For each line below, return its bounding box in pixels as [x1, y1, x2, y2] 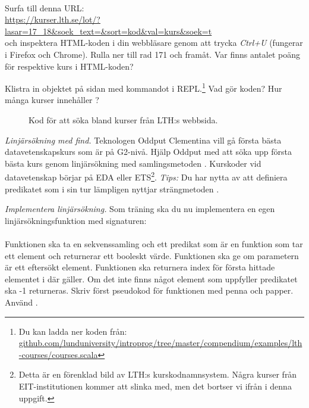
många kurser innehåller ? [5, 94, 99, 106]
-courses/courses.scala [18, 348, 98, 360]
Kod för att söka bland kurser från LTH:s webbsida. [29, 114, 218, 126]
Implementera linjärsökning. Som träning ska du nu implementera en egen [5, 203, 275, 215]
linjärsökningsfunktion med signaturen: [5, 214, 147, 226]
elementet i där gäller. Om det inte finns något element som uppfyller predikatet [5, 272, 298, 285]
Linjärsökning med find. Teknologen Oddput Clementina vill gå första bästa [5, 133, 282, 146]
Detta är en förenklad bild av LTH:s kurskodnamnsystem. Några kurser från [18, 368, 297, 381]
